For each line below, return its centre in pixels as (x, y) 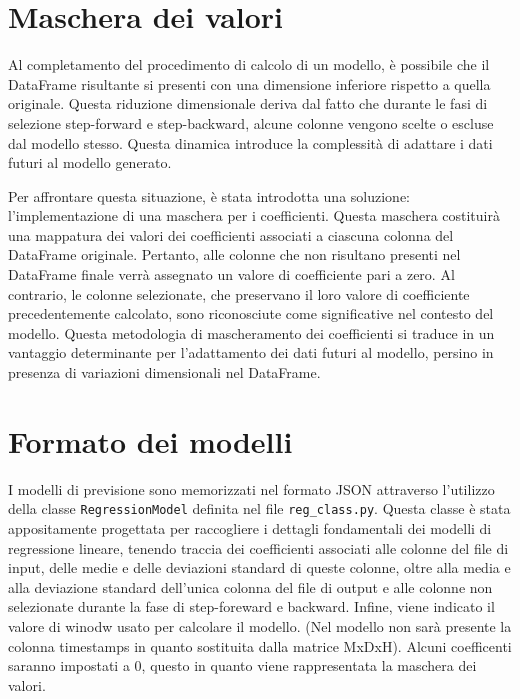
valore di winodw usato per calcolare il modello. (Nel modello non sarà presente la (260, 625)
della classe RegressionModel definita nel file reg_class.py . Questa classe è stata (259, 508)
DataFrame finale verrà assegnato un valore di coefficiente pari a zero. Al (231, 274)
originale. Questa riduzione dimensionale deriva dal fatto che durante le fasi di (248, 103)
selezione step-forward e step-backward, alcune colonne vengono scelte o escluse (251, 122)
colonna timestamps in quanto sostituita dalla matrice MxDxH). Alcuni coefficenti (260, 645)
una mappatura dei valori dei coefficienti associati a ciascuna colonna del (231, 234)
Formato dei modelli (150, 440)
